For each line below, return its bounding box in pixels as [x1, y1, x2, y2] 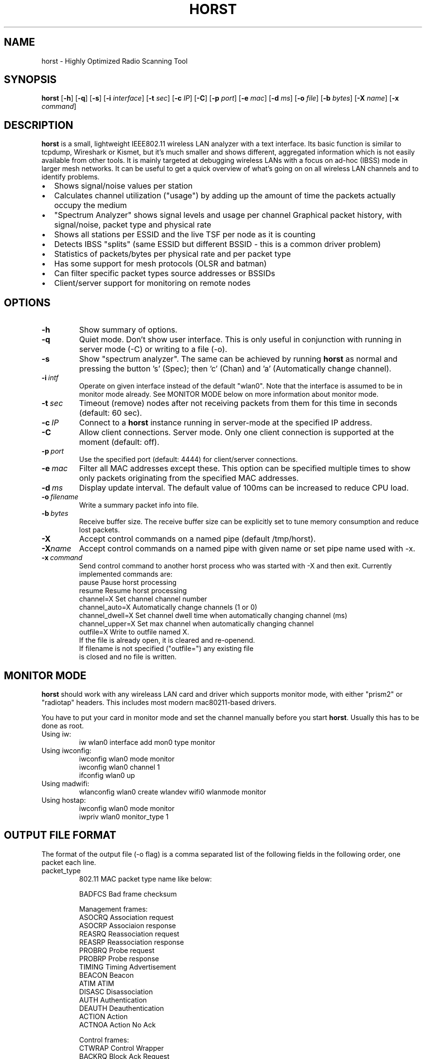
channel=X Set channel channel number [79, 595, 207, 603]
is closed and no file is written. [79, 653, 177, 661]
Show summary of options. [79, 325, 177, 335]
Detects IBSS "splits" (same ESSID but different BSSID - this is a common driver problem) [54, 239, 381, 249]
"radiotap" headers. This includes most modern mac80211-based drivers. [41, 698, 277, 706]
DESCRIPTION [4, 119, 73, 131]
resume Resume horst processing [79, 586, 187, 595]
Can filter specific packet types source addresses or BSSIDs [54, 268, 275, 279]
